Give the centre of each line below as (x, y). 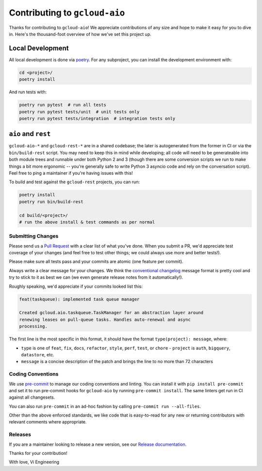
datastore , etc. (38, 354)
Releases (20, 435)
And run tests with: (28, 92)
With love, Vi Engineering (34, 462)
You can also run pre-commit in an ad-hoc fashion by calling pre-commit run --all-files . (105, 406)
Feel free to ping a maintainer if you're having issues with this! (71, 173)
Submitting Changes (34, 236)
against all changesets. (32, 397)
